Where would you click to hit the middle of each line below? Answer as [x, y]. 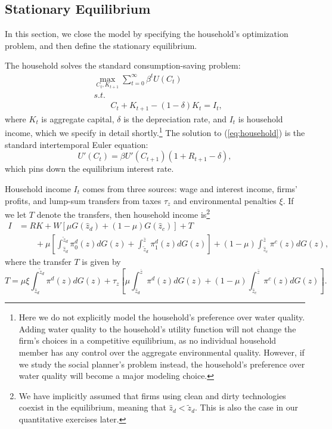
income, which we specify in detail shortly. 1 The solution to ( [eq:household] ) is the [155, 132]
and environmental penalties [225, 200]
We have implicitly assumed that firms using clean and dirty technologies [152, 395]
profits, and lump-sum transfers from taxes [83, 200]
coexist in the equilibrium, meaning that [92, 407]
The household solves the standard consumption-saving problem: [123, 65]
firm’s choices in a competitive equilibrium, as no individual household [148, 340]
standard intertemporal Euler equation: [77, 144]
